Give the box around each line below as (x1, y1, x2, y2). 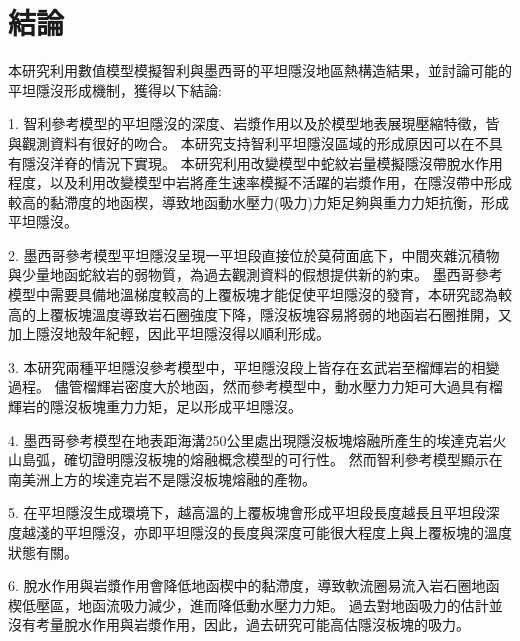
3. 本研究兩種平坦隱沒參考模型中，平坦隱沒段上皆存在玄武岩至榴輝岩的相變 (8, 356, 500, 377)
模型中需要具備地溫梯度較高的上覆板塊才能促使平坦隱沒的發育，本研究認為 (8, 284, 498, 305)
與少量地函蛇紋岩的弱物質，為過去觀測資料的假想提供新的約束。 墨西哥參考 (8, 264, 503, 285)
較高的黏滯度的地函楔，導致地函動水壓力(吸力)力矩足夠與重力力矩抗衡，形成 (8, 191, 509, 212)
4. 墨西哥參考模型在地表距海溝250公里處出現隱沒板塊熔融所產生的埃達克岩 (8, 429, 493, 450)
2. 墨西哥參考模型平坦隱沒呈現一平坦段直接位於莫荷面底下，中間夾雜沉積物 (8, 244, 500, 265)
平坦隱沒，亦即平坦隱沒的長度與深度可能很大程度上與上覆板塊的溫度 (63, 522, 512, 542)
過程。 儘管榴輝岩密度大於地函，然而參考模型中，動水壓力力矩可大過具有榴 (8, 376, 503, 397)
